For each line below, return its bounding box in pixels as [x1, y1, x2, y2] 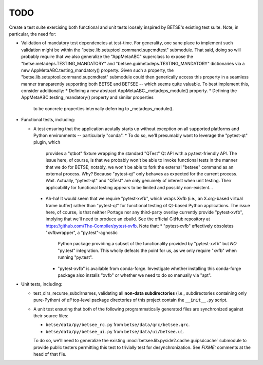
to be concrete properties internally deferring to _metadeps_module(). [33, 105, 174, 112]
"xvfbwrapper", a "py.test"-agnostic [45, 230, 118, 236]
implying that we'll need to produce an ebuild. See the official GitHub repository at [45, 216, 210, 222]
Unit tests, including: [21, 281, 63, 287]
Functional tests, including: [21, 117, 75, 123]
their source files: [33, 313, 69, 319]
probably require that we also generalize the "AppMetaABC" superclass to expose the [21, 54, 193, 59]
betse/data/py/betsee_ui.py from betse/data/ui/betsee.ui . [45, 328, 185, 334]
